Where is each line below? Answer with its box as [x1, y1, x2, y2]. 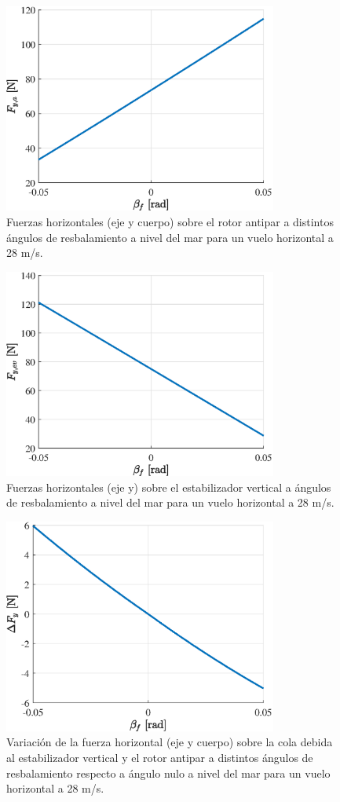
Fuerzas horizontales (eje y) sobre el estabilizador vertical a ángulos [6, 478, 331, 495]
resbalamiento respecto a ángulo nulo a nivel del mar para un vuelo [6, 764, 331, 781]
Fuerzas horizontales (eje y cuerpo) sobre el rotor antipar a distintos [6, 214, 334, 230]
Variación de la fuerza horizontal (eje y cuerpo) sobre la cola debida [6, 734, 333, 750]
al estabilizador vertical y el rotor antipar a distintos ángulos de [6, 749, 313, 765]
